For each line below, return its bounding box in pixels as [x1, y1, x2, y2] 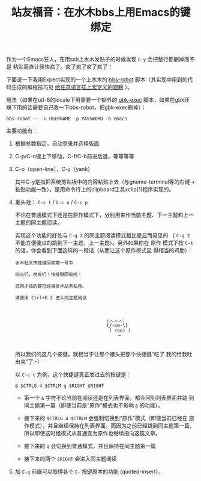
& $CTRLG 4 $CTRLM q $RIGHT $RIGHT [14, 383, 104, 389]
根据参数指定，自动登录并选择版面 [14, 140, 100, 147]
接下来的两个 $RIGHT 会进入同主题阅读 [23, 455, 117, 462]
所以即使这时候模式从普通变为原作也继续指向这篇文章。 [23, 430, 161, 437]
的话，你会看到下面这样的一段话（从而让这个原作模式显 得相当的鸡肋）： [14, 247, 193, 254]
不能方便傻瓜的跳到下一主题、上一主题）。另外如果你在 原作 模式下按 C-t [14, 239, 194, 247]
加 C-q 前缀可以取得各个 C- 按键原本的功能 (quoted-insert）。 [14, 468, 164, 476]
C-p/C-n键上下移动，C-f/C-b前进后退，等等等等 [14, 153, 134, 160]
